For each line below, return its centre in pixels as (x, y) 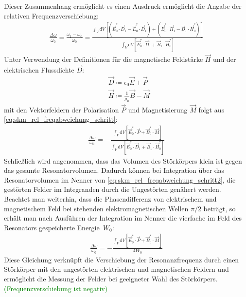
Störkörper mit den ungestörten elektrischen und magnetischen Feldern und (116, 269)
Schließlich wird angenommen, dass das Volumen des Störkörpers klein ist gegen (123, 160)
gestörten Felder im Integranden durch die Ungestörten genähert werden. (113, 189)
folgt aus (211, 109)
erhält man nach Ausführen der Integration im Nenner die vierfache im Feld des (123, 218)
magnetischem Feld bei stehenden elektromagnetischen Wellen (96, 208)
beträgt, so (220, 208)
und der (225, 59)
